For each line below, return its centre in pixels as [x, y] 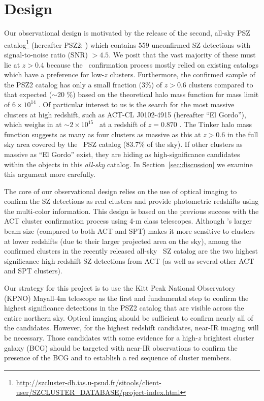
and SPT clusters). [33, 271]
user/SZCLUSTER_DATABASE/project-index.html [98, 392]
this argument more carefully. [50, 174]
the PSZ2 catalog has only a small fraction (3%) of [83, 84]
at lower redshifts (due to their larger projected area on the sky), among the [123, 241]
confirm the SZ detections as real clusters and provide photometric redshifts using [131, 201]
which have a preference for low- [54, 74]
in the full [243, 134]
